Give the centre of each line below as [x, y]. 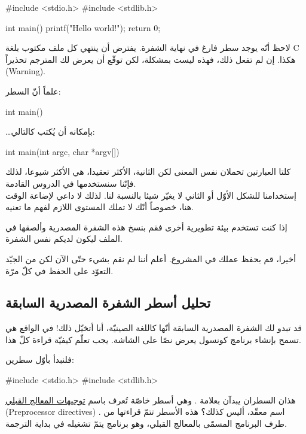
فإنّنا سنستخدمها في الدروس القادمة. [71, 183]
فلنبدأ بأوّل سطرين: [40, 359]
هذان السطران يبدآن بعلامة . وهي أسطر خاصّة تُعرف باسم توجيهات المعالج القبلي [151, 400]
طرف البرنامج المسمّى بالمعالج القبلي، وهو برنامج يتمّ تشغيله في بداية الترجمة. [146, 423]
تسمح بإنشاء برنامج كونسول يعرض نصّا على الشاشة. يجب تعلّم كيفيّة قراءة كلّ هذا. [153, 339]
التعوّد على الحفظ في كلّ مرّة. [59, 270]
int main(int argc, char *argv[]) [62, 151]
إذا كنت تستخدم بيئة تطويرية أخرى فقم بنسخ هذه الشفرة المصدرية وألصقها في [146, 227]
